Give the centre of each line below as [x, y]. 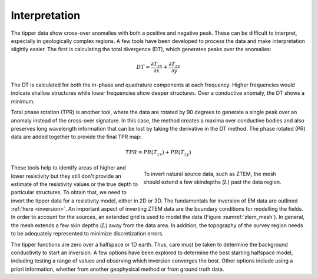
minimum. [23, 101]
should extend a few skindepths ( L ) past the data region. [212, 182]
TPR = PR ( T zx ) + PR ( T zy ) [158, 153]
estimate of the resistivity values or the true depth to [74, 184]
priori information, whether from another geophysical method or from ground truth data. [117, 269]
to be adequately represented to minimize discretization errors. [87, 234]
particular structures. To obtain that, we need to [69, 192]
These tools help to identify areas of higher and [68, 168]
